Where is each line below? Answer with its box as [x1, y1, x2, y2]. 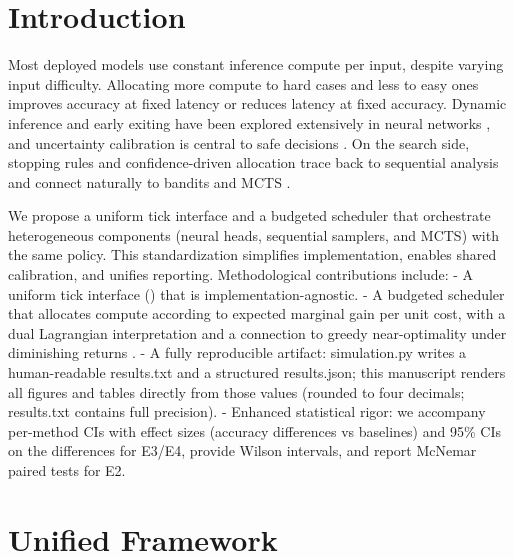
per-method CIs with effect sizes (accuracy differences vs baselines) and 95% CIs [8, 420, 501, 441]
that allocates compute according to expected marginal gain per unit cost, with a [8, 303, 506, 324]
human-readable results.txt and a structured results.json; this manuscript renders [8, 362, 506, 383]
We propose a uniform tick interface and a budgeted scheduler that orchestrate [8, 205, 491, 226]
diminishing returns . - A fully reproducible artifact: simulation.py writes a [8, 342, 466, 363]
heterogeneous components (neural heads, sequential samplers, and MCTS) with [8, 224, 499, 245]
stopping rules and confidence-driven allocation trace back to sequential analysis [8, 152, 499, 173]
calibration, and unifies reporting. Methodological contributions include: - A [8, 264, 474, 285]
